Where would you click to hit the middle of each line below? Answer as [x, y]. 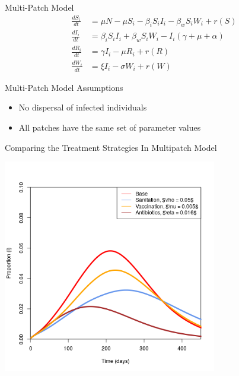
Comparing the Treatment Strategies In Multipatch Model [111, 147]
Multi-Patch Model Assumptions [64, 87]
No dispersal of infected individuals [83, 107]
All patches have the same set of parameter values [110, 127]
